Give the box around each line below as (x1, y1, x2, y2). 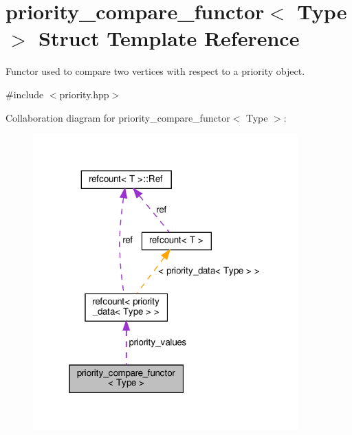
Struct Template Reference (38, 24, 300, 52)
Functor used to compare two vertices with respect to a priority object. (5, 64, 305, 78)
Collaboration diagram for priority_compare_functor (5, 110, 230, 124)
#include (5, 87, 44, 101)
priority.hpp (59, 87, 109, 101)
